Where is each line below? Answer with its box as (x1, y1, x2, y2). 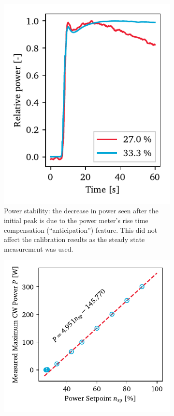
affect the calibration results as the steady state (4, 234, 145, 244)
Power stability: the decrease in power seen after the (4, 206, 159, 216)
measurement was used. (4, 243, 73, 254)
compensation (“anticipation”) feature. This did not (4, 224, 158, 235)
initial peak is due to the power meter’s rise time (4, 215, 148, 225)
